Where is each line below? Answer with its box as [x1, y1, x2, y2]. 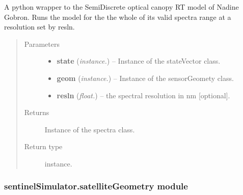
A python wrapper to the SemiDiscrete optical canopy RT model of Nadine [4, 2, 239, 12]
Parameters [24, 38, 60, 49]
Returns [24, 107, 49, 118]
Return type [24, 141, 63, 152]
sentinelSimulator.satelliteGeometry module [4, 180, 188, 192]
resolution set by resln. [4, 21, 75, 32]
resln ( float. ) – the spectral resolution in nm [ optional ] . [57, 90, 230, 100]
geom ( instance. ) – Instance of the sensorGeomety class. [57, 72, 234, 83]
